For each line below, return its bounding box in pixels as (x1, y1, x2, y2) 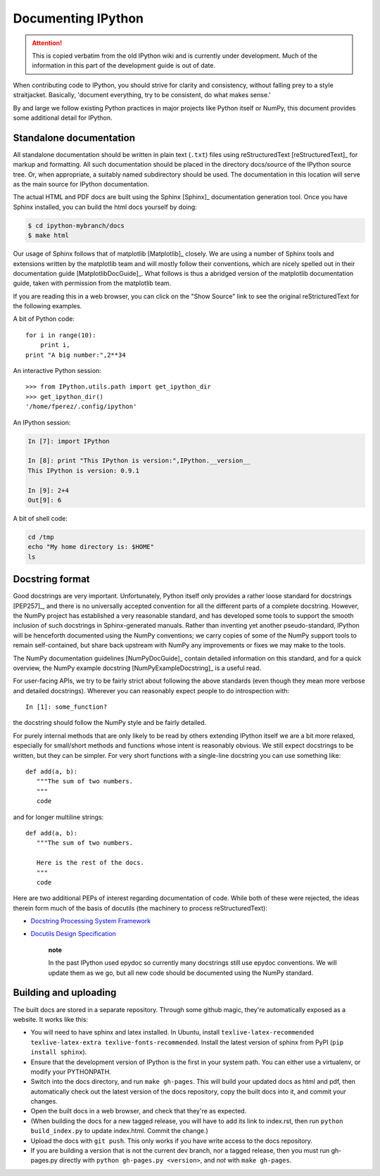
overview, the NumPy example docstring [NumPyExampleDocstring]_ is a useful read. (13, 664, 262, 672)
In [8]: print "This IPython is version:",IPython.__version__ (27, 457, 251, 464)
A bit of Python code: (13, 315, 75, 323)
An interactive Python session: (13, 367, 101, 375)
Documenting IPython (13, 11, 144, 26)
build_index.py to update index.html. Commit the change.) (30, 1127, 209, 1135)
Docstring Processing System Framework (30, 917, 151, 925)
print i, (39, 341, 70, 349)
